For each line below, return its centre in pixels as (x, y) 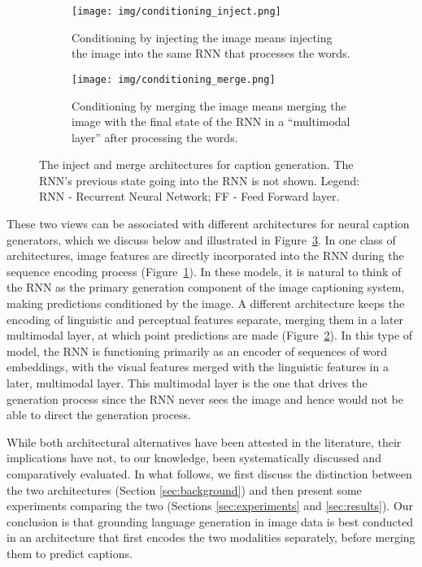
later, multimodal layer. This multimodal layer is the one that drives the (187, 383)
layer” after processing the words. (155, 137)
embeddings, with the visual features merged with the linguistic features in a (198, 367)
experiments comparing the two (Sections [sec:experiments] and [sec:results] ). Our (210, 506)
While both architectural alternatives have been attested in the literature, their (204, 441)
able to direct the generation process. (99, 415)
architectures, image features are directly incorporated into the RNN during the (205, 255)
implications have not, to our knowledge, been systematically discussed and (194, 458)
